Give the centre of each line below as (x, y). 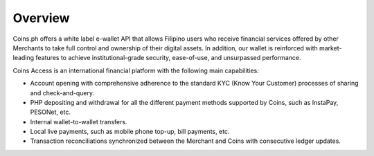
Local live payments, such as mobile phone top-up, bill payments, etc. (130, 132)
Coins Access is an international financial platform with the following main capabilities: (136, 70)
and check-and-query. (62, 92)
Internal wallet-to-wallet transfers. (79, 121)
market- (330, 48)
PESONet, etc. (50, 112)
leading (24, 58)
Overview (41, 18)
